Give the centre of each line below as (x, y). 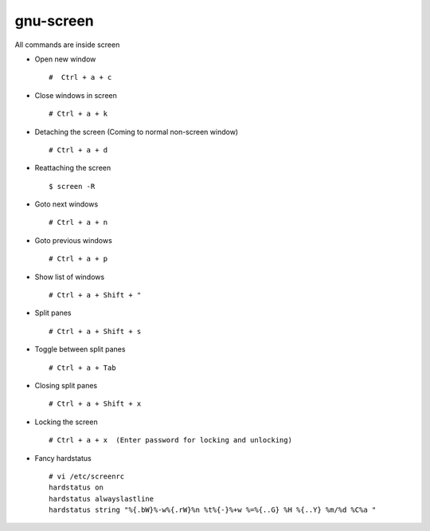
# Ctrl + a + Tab (82, 368)
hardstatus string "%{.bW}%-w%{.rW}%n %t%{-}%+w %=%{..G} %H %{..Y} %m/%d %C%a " (213, 510)
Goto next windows (66, 204)
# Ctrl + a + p (78, 259)
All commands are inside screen (67, 45)
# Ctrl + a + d (78, 150)
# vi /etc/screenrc (87, 476)
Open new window (65, 59)
